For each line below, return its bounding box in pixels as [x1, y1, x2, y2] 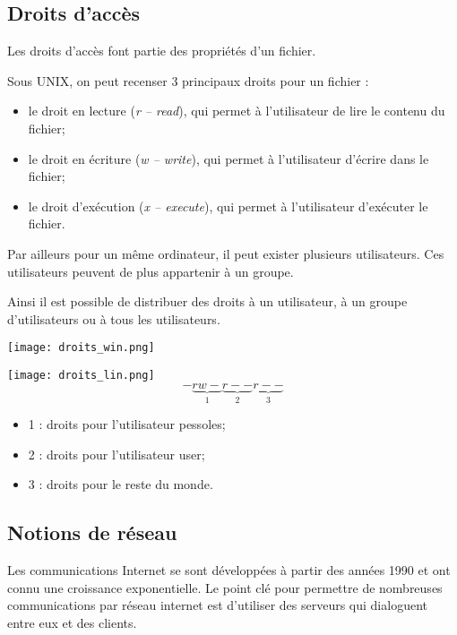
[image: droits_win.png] [7, 341, 155, 355]
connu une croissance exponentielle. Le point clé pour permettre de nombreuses [7, 578, 443, 596]
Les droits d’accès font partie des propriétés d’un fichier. [7, 41, 316, 60]
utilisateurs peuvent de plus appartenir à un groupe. [7, 262, 294, 280]
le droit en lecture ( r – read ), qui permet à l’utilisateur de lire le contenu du [28, 101, 445, 120]
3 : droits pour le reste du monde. [28, 475, 213, 493]
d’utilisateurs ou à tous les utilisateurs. [7, 309, 220, 328]
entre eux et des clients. [7, 613, 137, 631]
